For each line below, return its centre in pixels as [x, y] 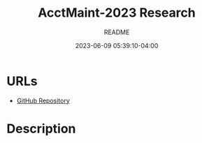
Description [41, 129]
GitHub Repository [43, 100]
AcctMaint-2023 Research [117, 13]
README [117, 32]
